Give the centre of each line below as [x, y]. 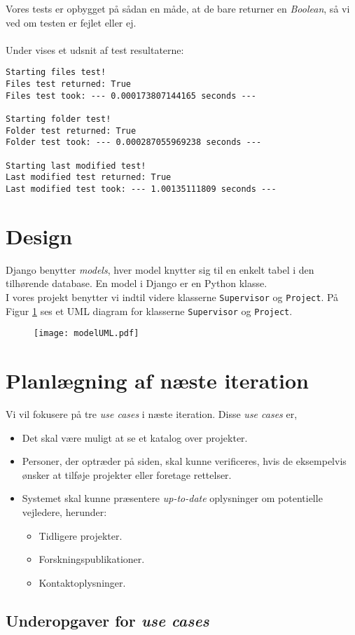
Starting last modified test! [76, 166]
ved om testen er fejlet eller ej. [71, 22]
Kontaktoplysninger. [82, 582]
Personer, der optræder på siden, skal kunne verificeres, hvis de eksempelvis [184, 461]
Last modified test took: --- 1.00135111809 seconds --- [141, 189]
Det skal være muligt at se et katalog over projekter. [135, 437]
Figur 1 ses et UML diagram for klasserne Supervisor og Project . [149, 310]
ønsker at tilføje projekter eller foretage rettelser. [127, 474]
